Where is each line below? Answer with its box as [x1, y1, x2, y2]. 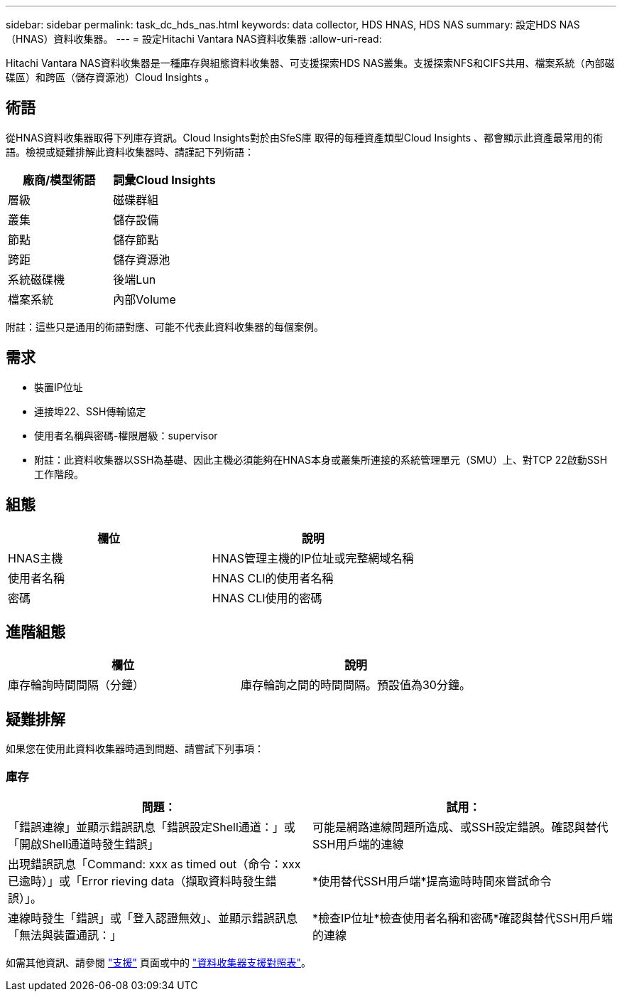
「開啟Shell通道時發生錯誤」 [8, 836, 159, 851]
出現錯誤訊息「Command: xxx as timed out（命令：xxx [8, 856, 301, 871]
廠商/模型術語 [23, 172, 96, 187]
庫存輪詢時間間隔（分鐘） [8, 678, 145, 693]
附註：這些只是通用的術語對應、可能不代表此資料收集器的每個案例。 [6, 320, 324, 333]
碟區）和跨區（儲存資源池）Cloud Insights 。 [6, 71, 215, 83]
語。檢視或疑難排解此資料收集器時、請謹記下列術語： [6, 145, 254, 158]
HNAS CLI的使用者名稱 [212, 570, 334, 585]
